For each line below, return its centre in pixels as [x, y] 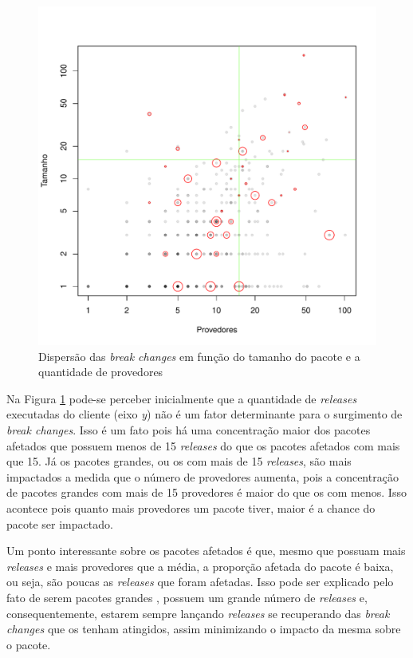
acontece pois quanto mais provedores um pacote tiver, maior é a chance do [191, 507]
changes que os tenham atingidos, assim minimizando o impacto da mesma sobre [204, 629]
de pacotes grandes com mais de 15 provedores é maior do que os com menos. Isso [206, 492]
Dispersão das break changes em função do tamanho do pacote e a [199, 356]
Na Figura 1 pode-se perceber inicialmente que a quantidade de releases [182, 398]
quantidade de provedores [101, 372]
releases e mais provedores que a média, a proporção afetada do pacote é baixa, [200, 566]
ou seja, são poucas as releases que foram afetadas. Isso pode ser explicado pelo [200, 582]
